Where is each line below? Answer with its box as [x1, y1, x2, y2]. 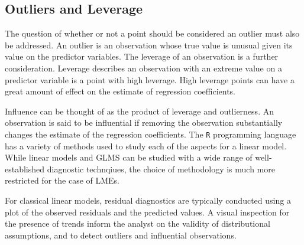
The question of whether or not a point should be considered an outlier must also [5, 27, 300, 40]
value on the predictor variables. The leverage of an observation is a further [5, 50, 279, 63]
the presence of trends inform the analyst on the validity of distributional [5, 217, 270, 230]
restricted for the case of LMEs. [5, 174, 119, 187]
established [5, 162, 45, 175]
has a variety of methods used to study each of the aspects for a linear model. [5, 139, 287, 152]
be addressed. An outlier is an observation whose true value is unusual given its [5, 38, 293, 51]
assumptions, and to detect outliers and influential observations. [5, 228, 237, 241]
